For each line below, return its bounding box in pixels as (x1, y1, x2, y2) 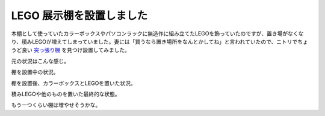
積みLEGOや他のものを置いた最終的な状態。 (11, 90, 120, 97)
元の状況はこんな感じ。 (11, 57, 69, 65)
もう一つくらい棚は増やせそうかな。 (11, 102, 101, 109)
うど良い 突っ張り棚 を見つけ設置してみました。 (11, 47, 131, 54)
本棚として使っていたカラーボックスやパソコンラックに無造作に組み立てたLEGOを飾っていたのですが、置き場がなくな (11, 30, 304, 37)
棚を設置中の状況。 (11, 69, 59, 76)
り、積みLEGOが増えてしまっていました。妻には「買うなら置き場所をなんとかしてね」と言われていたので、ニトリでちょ (11, 38, 308, 45)
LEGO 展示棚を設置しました (11, 9, 148, 22)
